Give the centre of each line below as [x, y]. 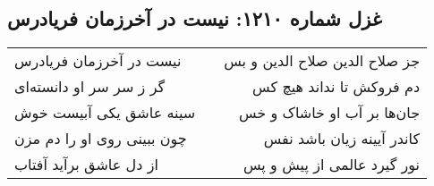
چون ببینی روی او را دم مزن [101, 139]
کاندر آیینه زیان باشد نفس [342, 139]
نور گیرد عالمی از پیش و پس [332, 165]
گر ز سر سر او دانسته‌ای [90, 87]
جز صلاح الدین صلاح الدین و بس [322, 61]
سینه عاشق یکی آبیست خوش [105, 113]
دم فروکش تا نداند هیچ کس [336, 87]
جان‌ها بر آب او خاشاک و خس [329, 113]
